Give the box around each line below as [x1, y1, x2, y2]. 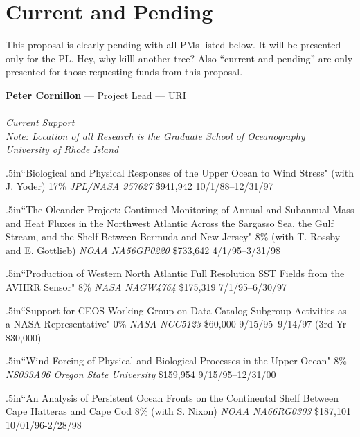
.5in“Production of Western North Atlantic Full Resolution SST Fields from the [6, 266, 345, 280]
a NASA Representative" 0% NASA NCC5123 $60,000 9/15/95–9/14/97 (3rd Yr [6, 316, 347, 331]
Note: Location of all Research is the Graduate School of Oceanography [6, 128, 305, 143]
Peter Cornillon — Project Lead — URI [6, 87, 186, 102]
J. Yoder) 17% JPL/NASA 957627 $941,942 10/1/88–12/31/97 [6, 179, 273, 193]
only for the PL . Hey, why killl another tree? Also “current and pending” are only [6, 51, 353, 65]
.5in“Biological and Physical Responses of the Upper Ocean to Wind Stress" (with [6, 165, 354, 179]
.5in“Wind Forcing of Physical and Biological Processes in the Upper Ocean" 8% [6, 353, 347, 368]
